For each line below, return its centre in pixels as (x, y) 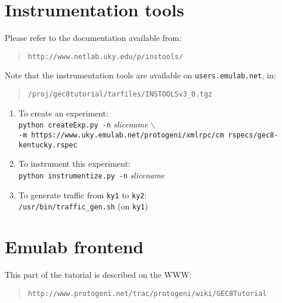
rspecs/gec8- (253, 135)
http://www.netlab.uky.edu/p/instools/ (105, 56)
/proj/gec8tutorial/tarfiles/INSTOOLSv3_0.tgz (120, 94)
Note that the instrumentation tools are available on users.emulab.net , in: (140, 75)
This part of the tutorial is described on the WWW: (98, 274)
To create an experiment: (63, 113)
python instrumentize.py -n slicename (92, 175)
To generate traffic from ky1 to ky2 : (82, 194)
